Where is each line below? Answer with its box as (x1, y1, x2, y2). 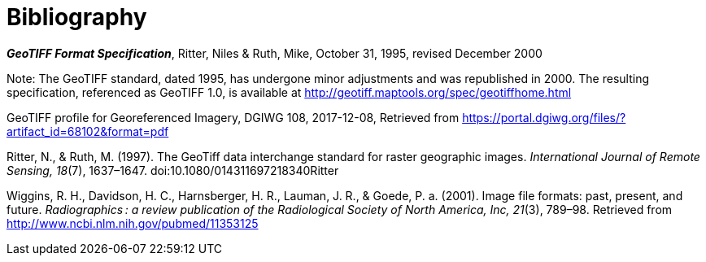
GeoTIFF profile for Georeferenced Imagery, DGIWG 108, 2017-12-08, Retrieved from (7, 110, 460, 124)
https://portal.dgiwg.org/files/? (462, 110, 626, 124)
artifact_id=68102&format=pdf (7, 124, 169, 138)
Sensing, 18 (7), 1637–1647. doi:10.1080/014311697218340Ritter (7, 163, 339, 177)
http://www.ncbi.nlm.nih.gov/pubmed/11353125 (7, 216, 259, 230)
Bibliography (7, 3, 147, 31)
